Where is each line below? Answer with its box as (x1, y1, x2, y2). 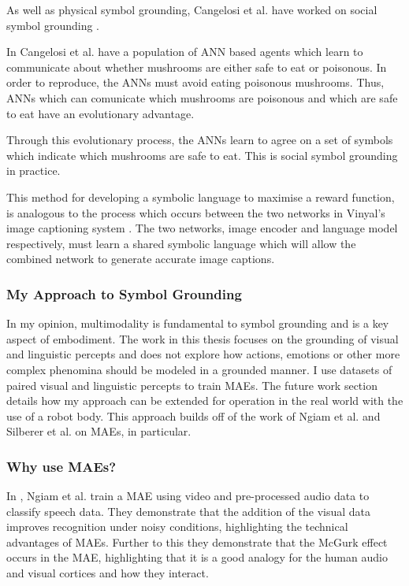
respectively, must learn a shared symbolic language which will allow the (6, 235, 356, 251)
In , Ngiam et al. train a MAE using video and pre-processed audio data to (6, 488, 370, 504)
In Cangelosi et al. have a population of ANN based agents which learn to (6, 43, 363, 60)
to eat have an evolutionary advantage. (6, 105, 195, 121)
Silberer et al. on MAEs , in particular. (6, 423, 191, 439)
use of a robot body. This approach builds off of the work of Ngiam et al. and (6, 407, 381, 424)
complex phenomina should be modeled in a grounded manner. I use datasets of (6, 361, 392, 377)
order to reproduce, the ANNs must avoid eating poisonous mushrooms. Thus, (6, 74, 385, 91)
